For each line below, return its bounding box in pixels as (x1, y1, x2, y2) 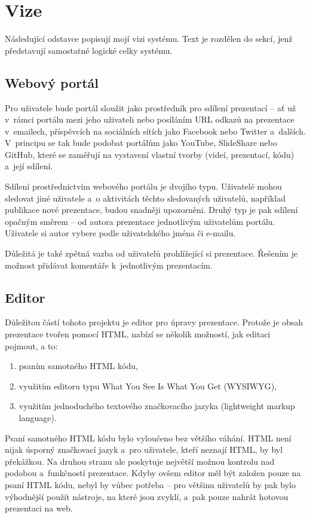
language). (19, 412, 57, 423)
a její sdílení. (5, 160, 53, 172)
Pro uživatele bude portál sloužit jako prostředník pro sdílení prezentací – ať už (5, 101, 296, 114)
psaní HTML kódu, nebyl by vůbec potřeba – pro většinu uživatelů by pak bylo (5, 478, 296, 490)
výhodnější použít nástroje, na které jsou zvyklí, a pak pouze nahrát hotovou (5, 490, 288, 502)
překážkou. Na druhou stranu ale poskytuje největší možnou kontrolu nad (5, 455, 275, 467)
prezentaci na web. (5, 502, 73, 514)
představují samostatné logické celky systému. (5, 44, 173, 56)
